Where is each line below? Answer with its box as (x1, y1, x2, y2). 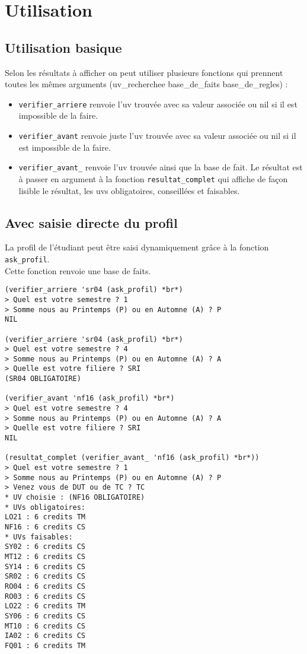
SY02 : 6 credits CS (5, 542, 86, 551)
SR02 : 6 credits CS (5, 572, 86, 581)
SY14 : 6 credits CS (5, 562, 86, 571)
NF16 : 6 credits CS (5, 522, 86, 531)
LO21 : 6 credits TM (5, 513, 86, 522)
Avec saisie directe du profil (5, 213, 178, 231)
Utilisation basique (5, 38, 122, 56)
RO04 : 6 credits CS (5, 582, 86, 590)
